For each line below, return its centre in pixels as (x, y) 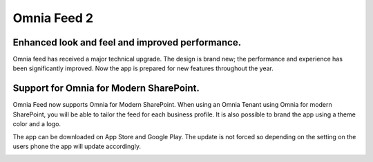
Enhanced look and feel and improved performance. (127, 42)
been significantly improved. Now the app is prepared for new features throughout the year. (143, 68)
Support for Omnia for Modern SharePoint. (106, 89)
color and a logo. (37, 124)
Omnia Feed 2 (53, 18)
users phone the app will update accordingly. (77, 146)
